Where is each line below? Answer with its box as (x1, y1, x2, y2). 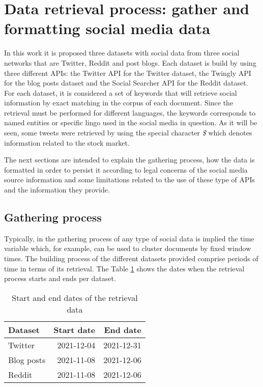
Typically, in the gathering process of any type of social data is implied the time (4, 233, 254, 243)
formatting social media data (4, 18, 211, 39)
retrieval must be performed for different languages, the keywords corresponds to (4, 107, 256, 118)
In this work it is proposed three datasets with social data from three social (4, 47, 240, 58)
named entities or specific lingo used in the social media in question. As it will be (4, 117, 257, 128)
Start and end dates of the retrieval (12, 291, 138, 303)
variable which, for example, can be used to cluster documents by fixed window (4, 243, 251, 254)
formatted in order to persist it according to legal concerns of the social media (4, 164, 248, 175)
